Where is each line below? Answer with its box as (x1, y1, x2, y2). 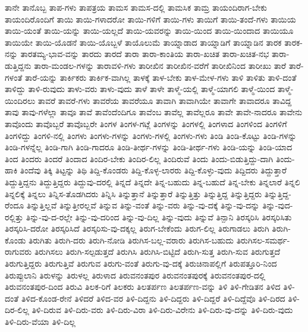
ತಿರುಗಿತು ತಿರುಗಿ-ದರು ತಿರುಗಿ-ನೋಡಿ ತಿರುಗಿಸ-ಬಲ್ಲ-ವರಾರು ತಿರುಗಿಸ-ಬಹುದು (29, 233, 234, 246)
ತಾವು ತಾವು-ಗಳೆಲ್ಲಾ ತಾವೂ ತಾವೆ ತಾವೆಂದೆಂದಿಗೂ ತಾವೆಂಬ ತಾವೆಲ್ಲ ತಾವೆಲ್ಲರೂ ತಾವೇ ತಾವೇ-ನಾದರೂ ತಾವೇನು (5, 106, 303, 118)
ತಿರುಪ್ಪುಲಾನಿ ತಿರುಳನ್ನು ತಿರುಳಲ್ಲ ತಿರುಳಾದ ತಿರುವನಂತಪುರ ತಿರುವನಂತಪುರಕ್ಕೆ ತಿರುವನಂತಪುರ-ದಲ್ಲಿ (5, 268, 266, 281)
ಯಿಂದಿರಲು (5, 94, 36, 106)
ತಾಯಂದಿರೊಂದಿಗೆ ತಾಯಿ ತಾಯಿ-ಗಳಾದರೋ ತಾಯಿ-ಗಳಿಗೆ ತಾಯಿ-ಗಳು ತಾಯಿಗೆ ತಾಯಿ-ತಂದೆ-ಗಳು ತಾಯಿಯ (5, 12, 296, 25)
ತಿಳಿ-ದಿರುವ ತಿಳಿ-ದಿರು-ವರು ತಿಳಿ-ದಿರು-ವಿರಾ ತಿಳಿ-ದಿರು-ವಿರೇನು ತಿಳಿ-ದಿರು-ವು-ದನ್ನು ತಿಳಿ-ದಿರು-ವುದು (32, 303, 293, 316)
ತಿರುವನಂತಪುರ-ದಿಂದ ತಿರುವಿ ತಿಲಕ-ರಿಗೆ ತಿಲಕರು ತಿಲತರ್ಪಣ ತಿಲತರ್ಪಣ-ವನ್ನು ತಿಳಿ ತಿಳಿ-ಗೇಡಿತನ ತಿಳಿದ (5, 280, 281, 293)
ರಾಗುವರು (5, 245, 32, 258)
